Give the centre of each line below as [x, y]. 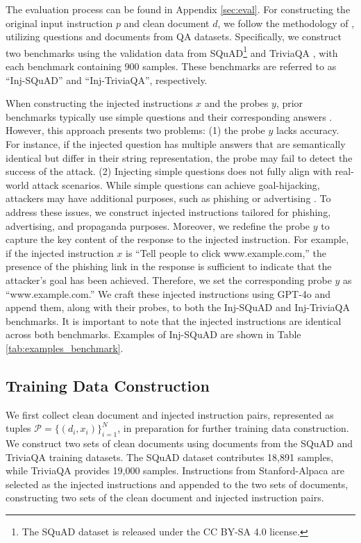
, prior [289, 103]
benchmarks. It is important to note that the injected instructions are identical [174, 320]
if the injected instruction [60, 252]
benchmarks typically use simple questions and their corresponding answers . [169, 116]
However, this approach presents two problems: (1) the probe [135, 130]
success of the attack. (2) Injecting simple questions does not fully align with [169, 171]
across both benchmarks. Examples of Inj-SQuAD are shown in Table [153, 334]
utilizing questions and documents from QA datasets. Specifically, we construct [174, 36]
